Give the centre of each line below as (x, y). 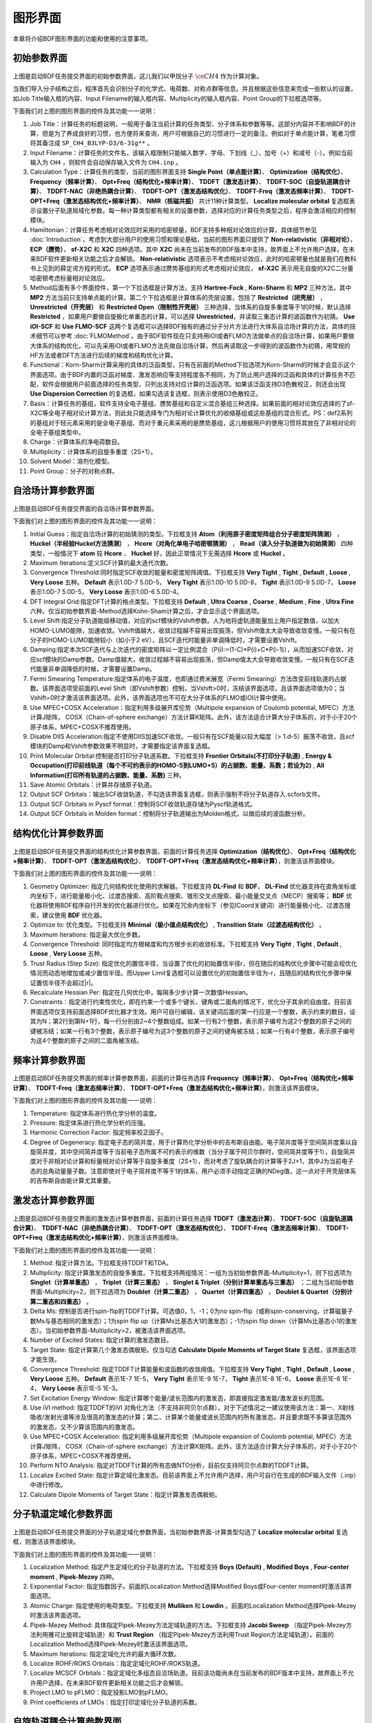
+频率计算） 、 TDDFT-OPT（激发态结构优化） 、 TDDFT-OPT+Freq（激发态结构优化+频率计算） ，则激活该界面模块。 (176, 861)
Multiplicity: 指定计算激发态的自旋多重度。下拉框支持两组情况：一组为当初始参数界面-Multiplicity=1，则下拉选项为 (191, 1272)
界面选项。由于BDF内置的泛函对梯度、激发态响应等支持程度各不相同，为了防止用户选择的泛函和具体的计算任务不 (190, 374)
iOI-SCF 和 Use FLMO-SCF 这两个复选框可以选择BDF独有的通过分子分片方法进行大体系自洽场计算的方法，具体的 (190, 326)
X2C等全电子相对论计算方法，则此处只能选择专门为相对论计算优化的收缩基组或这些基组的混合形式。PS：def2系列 (191, 413)
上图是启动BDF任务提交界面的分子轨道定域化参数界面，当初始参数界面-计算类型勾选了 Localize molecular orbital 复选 (180, 1532)
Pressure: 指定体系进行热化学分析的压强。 (90, 1123)
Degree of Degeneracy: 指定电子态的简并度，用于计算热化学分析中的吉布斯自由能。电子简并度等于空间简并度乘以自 (194, 1142)
